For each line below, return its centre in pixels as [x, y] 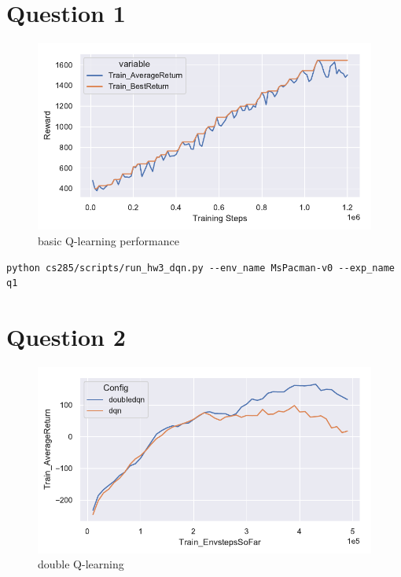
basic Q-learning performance [109, 241]
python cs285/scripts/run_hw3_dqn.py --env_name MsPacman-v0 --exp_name [200, 268]
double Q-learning [81, 564]
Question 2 [66, 336]
